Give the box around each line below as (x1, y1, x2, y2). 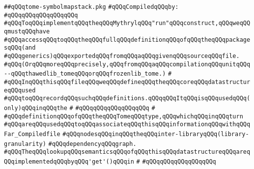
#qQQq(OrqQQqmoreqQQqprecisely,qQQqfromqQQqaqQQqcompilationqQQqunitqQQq (4, 60, 251, 68)
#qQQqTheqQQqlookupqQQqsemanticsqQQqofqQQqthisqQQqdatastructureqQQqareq (4, 148, 251, 156)
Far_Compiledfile (4, 130, 60, 138)
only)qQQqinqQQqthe (4, 104, 67, 112)
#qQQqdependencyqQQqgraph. (48, 140, 137, 147)
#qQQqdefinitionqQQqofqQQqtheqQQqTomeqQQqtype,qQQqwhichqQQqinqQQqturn (4, 113, 243, 120)
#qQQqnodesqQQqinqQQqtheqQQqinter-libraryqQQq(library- (62, 130, 249, 138)
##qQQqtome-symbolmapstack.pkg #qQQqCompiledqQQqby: (4, 3, 179, 10)
